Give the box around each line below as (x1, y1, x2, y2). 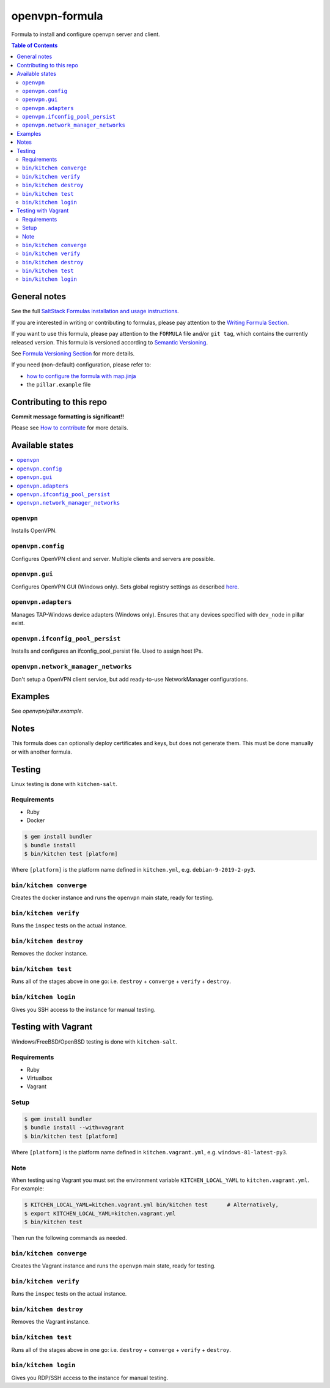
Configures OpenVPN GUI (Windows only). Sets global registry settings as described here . (11, 583, 240, 590)
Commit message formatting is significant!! (11, 413, 125, 420)
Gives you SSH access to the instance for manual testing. (11, 1006, 156, 1013)
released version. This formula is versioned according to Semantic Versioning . (11, 338, 208, 346)
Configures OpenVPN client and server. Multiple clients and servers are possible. (11, 555, 215, 562)
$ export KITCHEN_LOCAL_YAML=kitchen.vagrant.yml (24, 1210, 176, 1217)
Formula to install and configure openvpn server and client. (11, 31, 160, 38)
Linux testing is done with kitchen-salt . (11, 780, 118, 787)
